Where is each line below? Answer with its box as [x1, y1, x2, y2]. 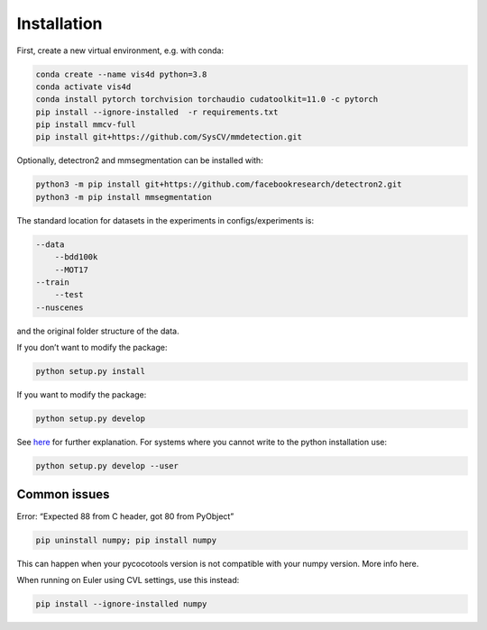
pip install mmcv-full [35, 120, 136, 130]
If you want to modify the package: [16, 389, 147, 400]
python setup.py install [35, 366, 146, 377]
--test [54, 289, 84, 300]
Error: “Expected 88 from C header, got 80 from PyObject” [16, 510, 234, 522]
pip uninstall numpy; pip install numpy [35, 534, 216, 545]
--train [35, 277, 69, 288]
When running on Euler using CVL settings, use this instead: [16, 574, 240, 585]
